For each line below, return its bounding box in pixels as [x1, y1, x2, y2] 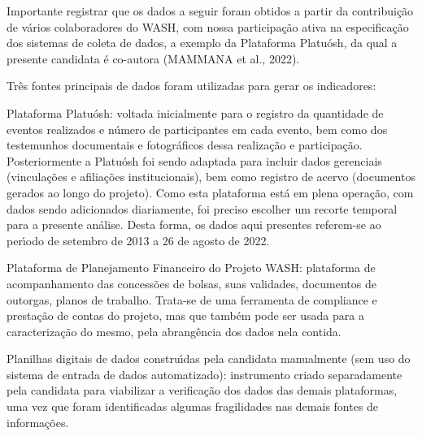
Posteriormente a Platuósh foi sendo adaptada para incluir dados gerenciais [7, 152, 382, 169]
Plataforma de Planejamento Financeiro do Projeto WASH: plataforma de [7, 259, 376, 276]
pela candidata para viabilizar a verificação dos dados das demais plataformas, [7, 382, 398, 399]
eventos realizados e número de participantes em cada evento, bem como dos [7, 120, 388, 137]
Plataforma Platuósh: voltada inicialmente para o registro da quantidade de [7, 104, 384, 121]
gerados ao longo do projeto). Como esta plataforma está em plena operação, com [7, 183, 414, 201]
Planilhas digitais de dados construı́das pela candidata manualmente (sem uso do [7, 350, 411, 367]
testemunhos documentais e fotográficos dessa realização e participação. [7, 136, 363, 153]
